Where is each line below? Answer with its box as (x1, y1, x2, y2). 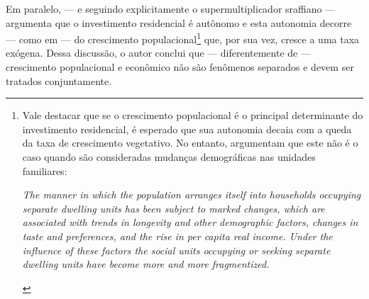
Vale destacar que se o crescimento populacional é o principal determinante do (22, 108, 363, 123)
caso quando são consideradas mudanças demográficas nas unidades (22, 149, 316, 164)
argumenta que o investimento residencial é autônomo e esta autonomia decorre (6, 15, 352, 30)
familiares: (22, 163, 67, 178)
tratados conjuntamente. (6, 73, 112, 88)
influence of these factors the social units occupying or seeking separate (22, 242, 331, 257)
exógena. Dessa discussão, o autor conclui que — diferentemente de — (6, 45, 311, 60)
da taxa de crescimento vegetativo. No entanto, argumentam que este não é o (22, 135, 358, 150)
